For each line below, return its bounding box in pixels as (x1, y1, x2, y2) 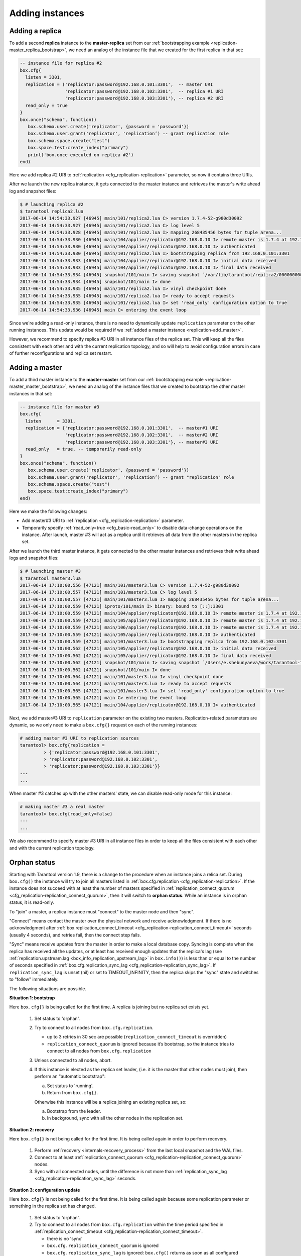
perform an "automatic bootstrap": (34, 1073, 106, 1080)
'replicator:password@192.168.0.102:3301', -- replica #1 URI (64, 88, 224, 94)
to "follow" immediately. (9, 976, 59, 982)
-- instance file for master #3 (20, 404, 100, 409)
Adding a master (9, 363, 62, 372)
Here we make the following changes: (9, 508, 87, 514)
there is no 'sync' (47, 1235, 83, 1241)
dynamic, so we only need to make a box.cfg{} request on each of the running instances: (9, 721, 198, 728)
